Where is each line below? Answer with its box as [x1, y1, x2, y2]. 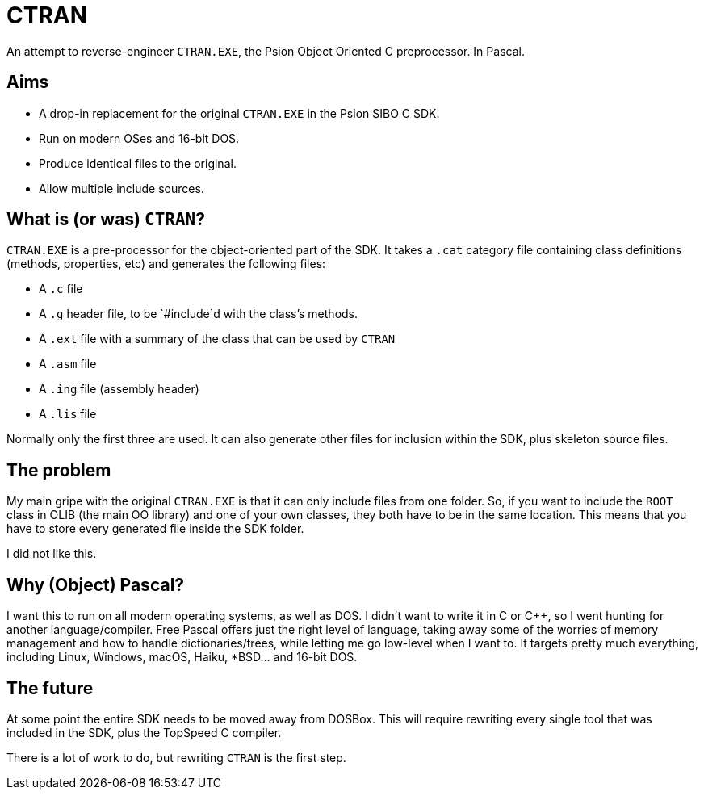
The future [6, 677, 94, 698]
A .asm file [39, 357, 97, 371]
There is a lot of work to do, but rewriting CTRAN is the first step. [6, 750, 346, 765]
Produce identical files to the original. [39, 156, 237, 170]
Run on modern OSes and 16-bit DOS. [39, 131, 240, 145]
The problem [6, 459, 111, 480]
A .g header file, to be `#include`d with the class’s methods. [39, 307, 358, 321]
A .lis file [39, 407, 97, 421]
